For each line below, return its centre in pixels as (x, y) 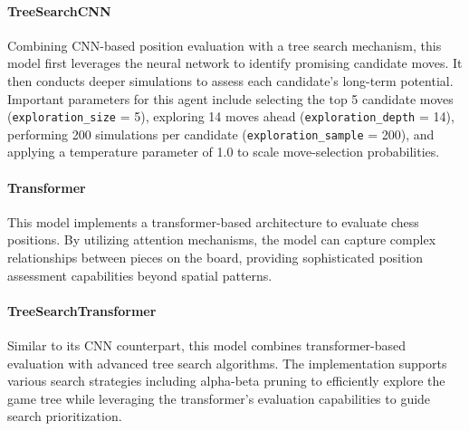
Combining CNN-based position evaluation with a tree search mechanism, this (225, 45)
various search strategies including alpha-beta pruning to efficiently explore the (226, 381)
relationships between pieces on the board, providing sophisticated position (215, 258)
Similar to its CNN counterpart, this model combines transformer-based (207, 345)
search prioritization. (65, 416)
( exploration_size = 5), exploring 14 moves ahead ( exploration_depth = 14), (231, 116)
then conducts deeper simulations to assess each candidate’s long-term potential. (230, 80)
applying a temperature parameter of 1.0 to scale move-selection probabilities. (224, 152)
